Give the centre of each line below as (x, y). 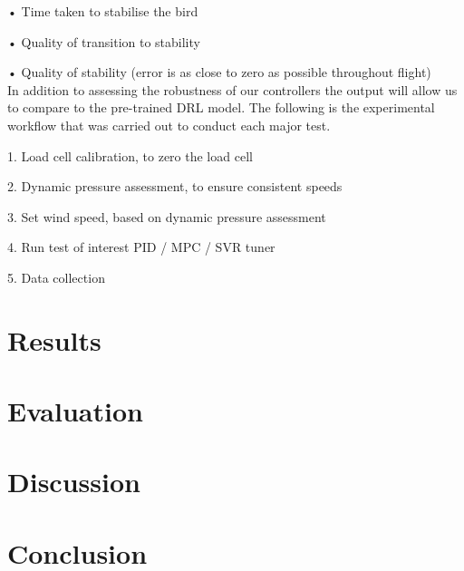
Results (54, 339)
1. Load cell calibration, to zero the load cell (130, 155)
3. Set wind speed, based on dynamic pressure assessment (167, 216)
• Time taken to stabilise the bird (103, 11)
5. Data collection (56, 277)
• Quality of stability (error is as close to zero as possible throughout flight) (219, 72)
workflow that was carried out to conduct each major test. (169, 125)
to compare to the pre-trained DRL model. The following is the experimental (221, 107)
